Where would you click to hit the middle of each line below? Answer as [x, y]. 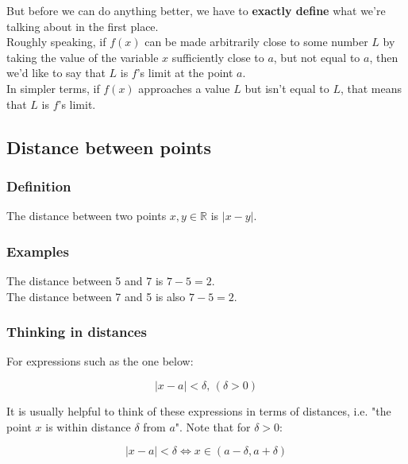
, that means [371, 88]
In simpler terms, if [53, 88]
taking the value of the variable [83, 57]
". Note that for [213, 426]
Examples [38, 251]
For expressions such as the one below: [100, 361]
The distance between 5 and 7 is [85, 280]
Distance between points [109, 147]
